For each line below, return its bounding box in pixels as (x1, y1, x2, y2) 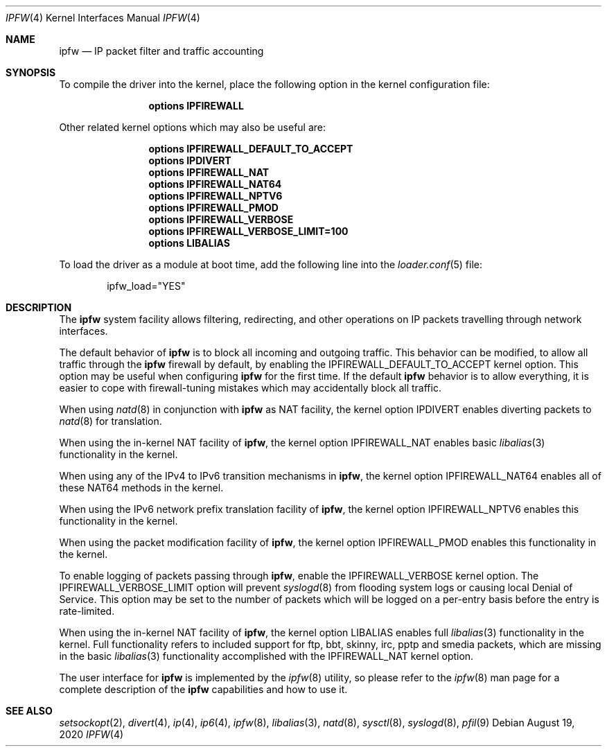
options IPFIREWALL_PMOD (148, 202, 279, 213)
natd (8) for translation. (59, 415, 162, 427)
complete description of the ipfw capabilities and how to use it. (59, 683, 348, 695)
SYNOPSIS (6, 67, 56, 78)
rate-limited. (59, 605, 115, 617)
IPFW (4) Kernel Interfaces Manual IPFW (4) (6, 12, 200, 24)
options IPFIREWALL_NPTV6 (148, 190, 283, 202)
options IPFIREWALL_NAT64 (148, 178, 282, 190)
